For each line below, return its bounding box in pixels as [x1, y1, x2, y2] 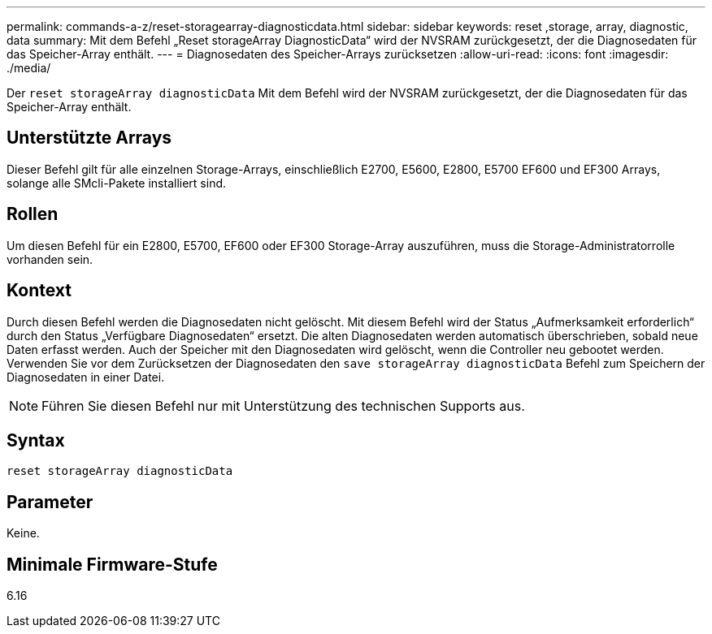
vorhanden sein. [7, 252, 93, 266]
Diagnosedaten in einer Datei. [7, 369, 165, 384]
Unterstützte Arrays [7, 127, 172, 149]
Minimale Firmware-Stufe [7, 554, 218, 575]
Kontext [7, 280, 72, 301]
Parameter [7, 491, 93, 512]
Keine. [7, 526, 40, 541]
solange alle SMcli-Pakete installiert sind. [7, 175, 227, 190]
